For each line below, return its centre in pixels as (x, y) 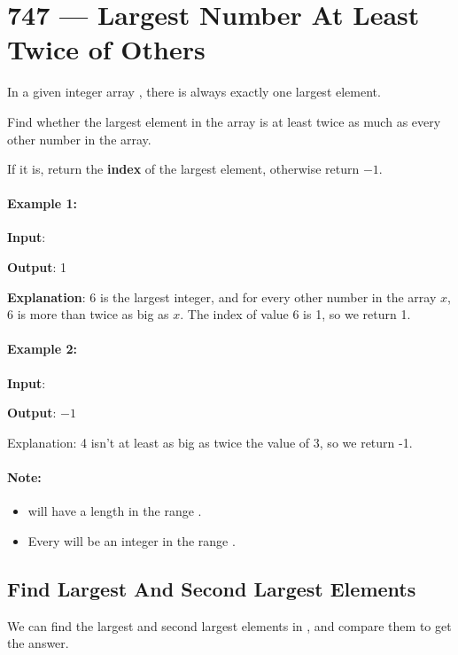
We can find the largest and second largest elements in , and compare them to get (229, 625)
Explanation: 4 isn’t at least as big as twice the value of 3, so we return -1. (210, 442)
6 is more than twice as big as (88, 314)
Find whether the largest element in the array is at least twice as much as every (224, 121)
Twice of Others (106, 49)
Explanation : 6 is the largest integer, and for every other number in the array (222, 296)
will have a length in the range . (115, 511)
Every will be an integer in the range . (132, 540)
